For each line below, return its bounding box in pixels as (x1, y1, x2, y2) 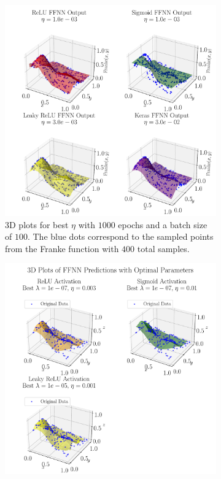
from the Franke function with (5, 242, 119, 255)
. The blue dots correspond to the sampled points (27, 230, 214, 243)
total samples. (137, 242, 190, 255)
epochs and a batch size (118, 218, 207, 231)
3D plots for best (5, 218, 69, 231)
